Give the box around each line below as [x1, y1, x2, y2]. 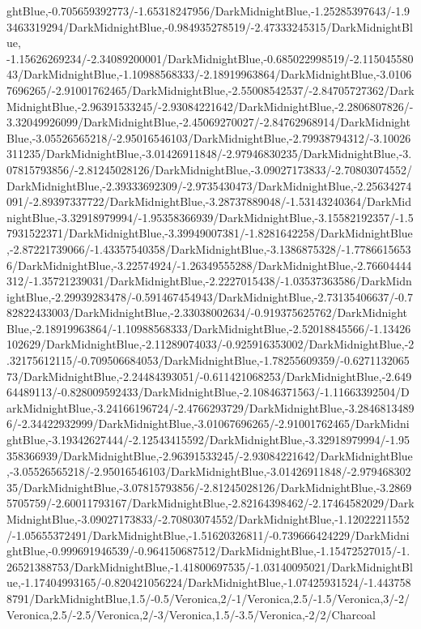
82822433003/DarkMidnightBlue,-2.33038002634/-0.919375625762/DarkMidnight [6, 304, 408, 321]
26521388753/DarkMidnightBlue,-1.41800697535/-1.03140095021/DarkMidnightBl [6, 558, 413, 575]
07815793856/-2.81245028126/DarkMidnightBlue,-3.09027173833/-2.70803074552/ [6, 160, 412, 178]
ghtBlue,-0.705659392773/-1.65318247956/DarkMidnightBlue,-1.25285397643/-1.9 [6, 2, 410, 19]
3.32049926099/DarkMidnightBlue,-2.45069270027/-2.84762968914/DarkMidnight [6, 113, 410, 131]
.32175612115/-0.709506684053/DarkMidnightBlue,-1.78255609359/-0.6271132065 [6, 352, 410, 369]
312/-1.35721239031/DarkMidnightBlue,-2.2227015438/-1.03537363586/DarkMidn [6, 272, 412, 289]
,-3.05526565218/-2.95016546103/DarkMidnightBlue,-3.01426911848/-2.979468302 [6, 463, 411, 480]
